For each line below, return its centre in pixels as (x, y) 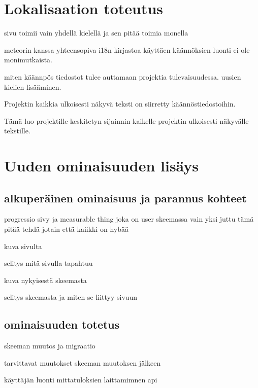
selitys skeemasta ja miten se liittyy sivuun (71, 297)
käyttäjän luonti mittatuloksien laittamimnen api (81, 380)
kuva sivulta (23, 246)
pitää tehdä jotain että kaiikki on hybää (67, 229)
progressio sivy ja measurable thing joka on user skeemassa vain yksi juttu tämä (129, 219)
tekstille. (17, 131)
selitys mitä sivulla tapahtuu (49, 263)
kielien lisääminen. (33, 86)
